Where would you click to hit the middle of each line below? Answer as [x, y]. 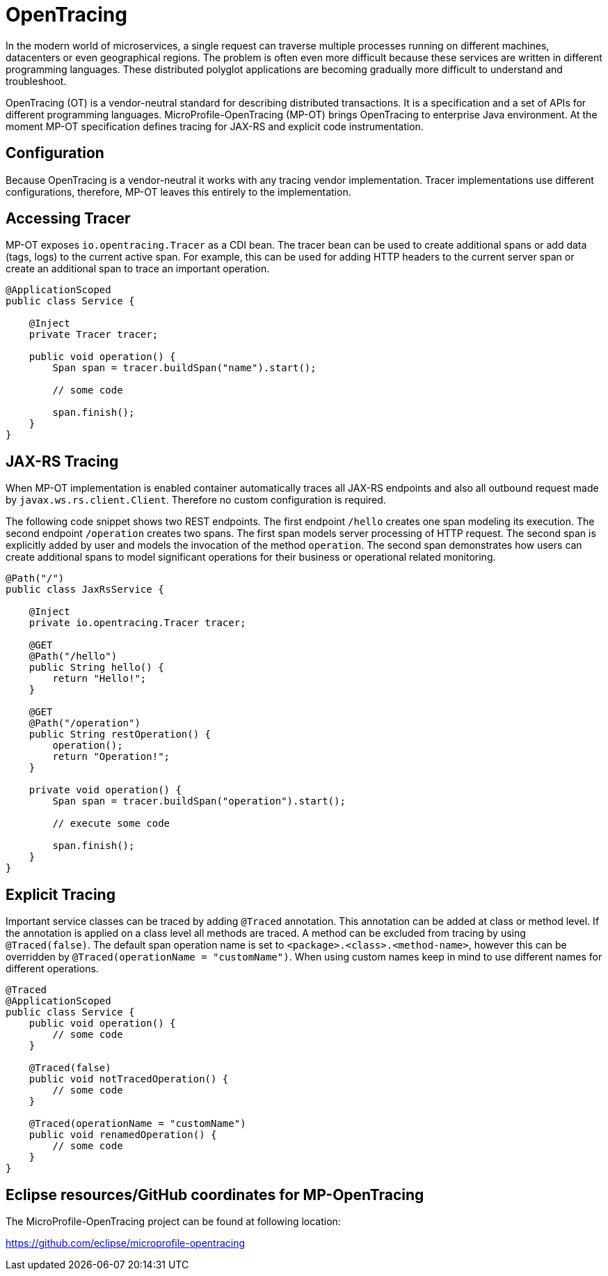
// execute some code [111, 824]
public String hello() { [96, 668]
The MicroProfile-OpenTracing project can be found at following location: [173, 1221]
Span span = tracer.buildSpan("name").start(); [184, 368]
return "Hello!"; [99, 679]
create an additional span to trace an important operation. [138, 269]
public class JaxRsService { [85, 590]
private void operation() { [105, 790]
